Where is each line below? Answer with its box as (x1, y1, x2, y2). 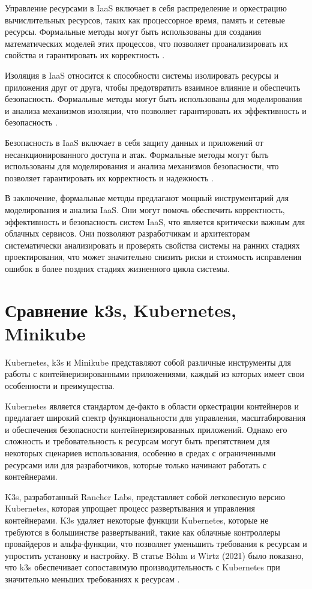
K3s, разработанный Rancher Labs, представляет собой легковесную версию (5, 490, 286, 503)
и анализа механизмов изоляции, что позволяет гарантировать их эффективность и (5, 104, 307, 116)
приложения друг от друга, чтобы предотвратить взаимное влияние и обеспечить (5, 80, 301, 93)
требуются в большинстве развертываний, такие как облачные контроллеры (5, 525, 281, 538)
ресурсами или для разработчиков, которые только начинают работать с (5, 458, 266, 471)
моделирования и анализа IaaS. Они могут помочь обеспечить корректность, (5, 203, 285, 216)
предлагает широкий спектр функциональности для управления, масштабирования (5, 411, 306, 424)
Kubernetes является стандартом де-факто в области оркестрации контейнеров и (5, 399, 299, 412)
